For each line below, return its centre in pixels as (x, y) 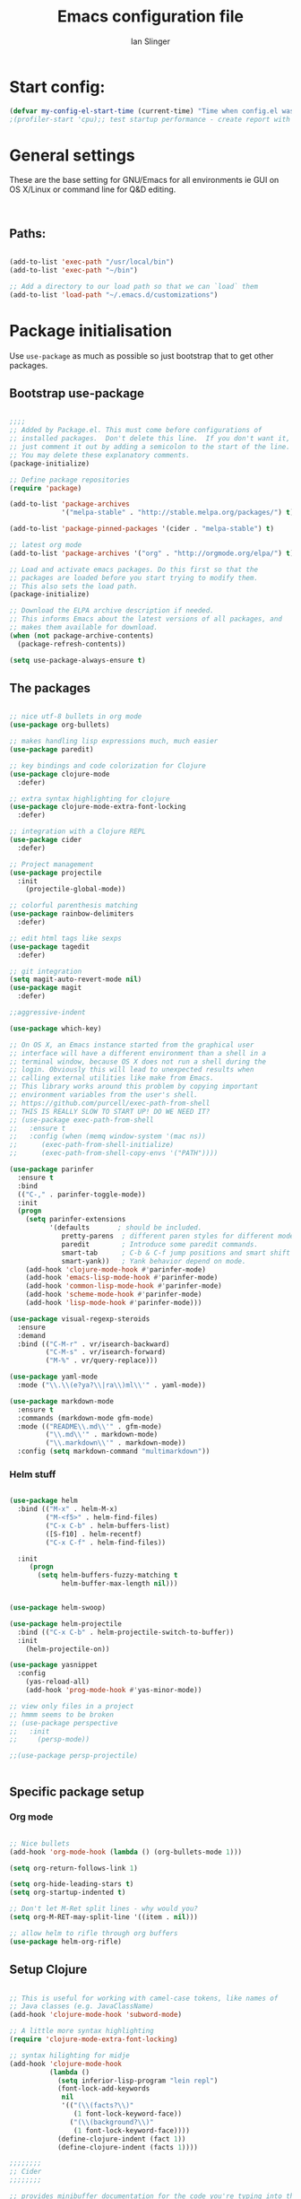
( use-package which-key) (56, 1029)
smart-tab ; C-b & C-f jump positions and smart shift (176, 1253)
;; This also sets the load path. (74, 586)
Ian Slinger (150, 41)
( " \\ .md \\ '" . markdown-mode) (102, 1435)
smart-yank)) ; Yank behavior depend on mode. (154, 1261)
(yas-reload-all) (58, 1682)
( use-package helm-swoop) (57, 1608)
